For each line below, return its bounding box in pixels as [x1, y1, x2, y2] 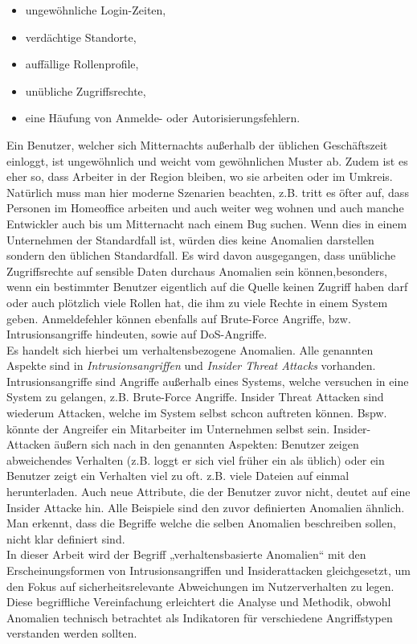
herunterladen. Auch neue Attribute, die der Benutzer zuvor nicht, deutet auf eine [6, 483, 411, 500]
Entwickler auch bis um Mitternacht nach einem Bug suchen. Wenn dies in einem [6, 215, 407, 232]
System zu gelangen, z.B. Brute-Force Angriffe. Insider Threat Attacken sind [6, 388, 384, 405]
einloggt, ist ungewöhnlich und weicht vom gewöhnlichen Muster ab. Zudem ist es [6, 152, 408, 169]
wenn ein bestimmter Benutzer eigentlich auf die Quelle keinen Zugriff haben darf [6, 278, 408, 295]
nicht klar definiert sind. [6, 530, 125, 547]
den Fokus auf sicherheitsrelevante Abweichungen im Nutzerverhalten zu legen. [6, 577, 395, 594]
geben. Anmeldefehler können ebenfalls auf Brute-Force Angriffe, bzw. [6, 310, 351, 326]
